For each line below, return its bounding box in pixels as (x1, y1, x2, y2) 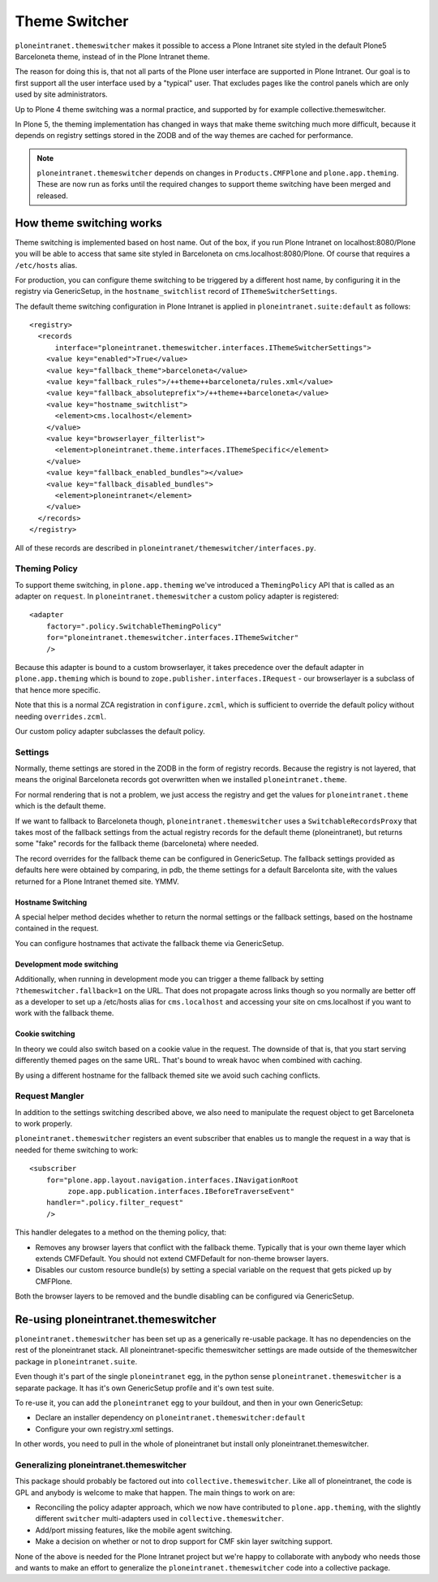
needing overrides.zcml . (15, 711, 107, 721)
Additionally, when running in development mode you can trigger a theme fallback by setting (15, 975, 324, 984)
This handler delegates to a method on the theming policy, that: (15, 1227, 227, 1238)
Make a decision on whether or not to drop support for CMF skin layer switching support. (35, 1537, 333, 1546)
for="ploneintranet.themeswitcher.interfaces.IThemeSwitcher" (45, 633, 299, 642)
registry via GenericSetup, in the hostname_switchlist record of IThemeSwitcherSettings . (15, 287, 337, 296)
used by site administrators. (15, 89, 109, 99)
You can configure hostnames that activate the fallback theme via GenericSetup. (15, 938, 284, 948)
